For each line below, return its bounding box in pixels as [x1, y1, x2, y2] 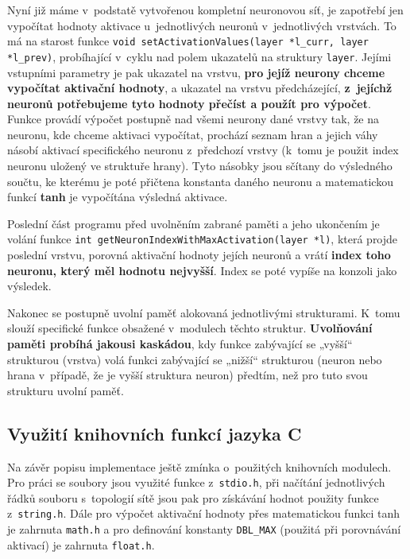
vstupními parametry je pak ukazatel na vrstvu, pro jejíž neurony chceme [7, 64, 385, 80]
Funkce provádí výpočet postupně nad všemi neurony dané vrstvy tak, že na [7, 111, 380, 127]
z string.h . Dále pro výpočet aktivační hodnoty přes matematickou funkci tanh [7, 505, 400, 522]
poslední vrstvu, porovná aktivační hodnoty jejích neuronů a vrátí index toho [7, 247, 391, 263]
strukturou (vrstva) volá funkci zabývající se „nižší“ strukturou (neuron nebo [7, 351, 382, 367]
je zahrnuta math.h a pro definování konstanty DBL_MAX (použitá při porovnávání [7, 521, 401, 538]
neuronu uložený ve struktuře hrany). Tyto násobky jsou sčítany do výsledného [7, 157, 393, 174]
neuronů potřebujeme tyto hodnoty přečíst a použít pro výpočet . [7, 95, 371, 111]
